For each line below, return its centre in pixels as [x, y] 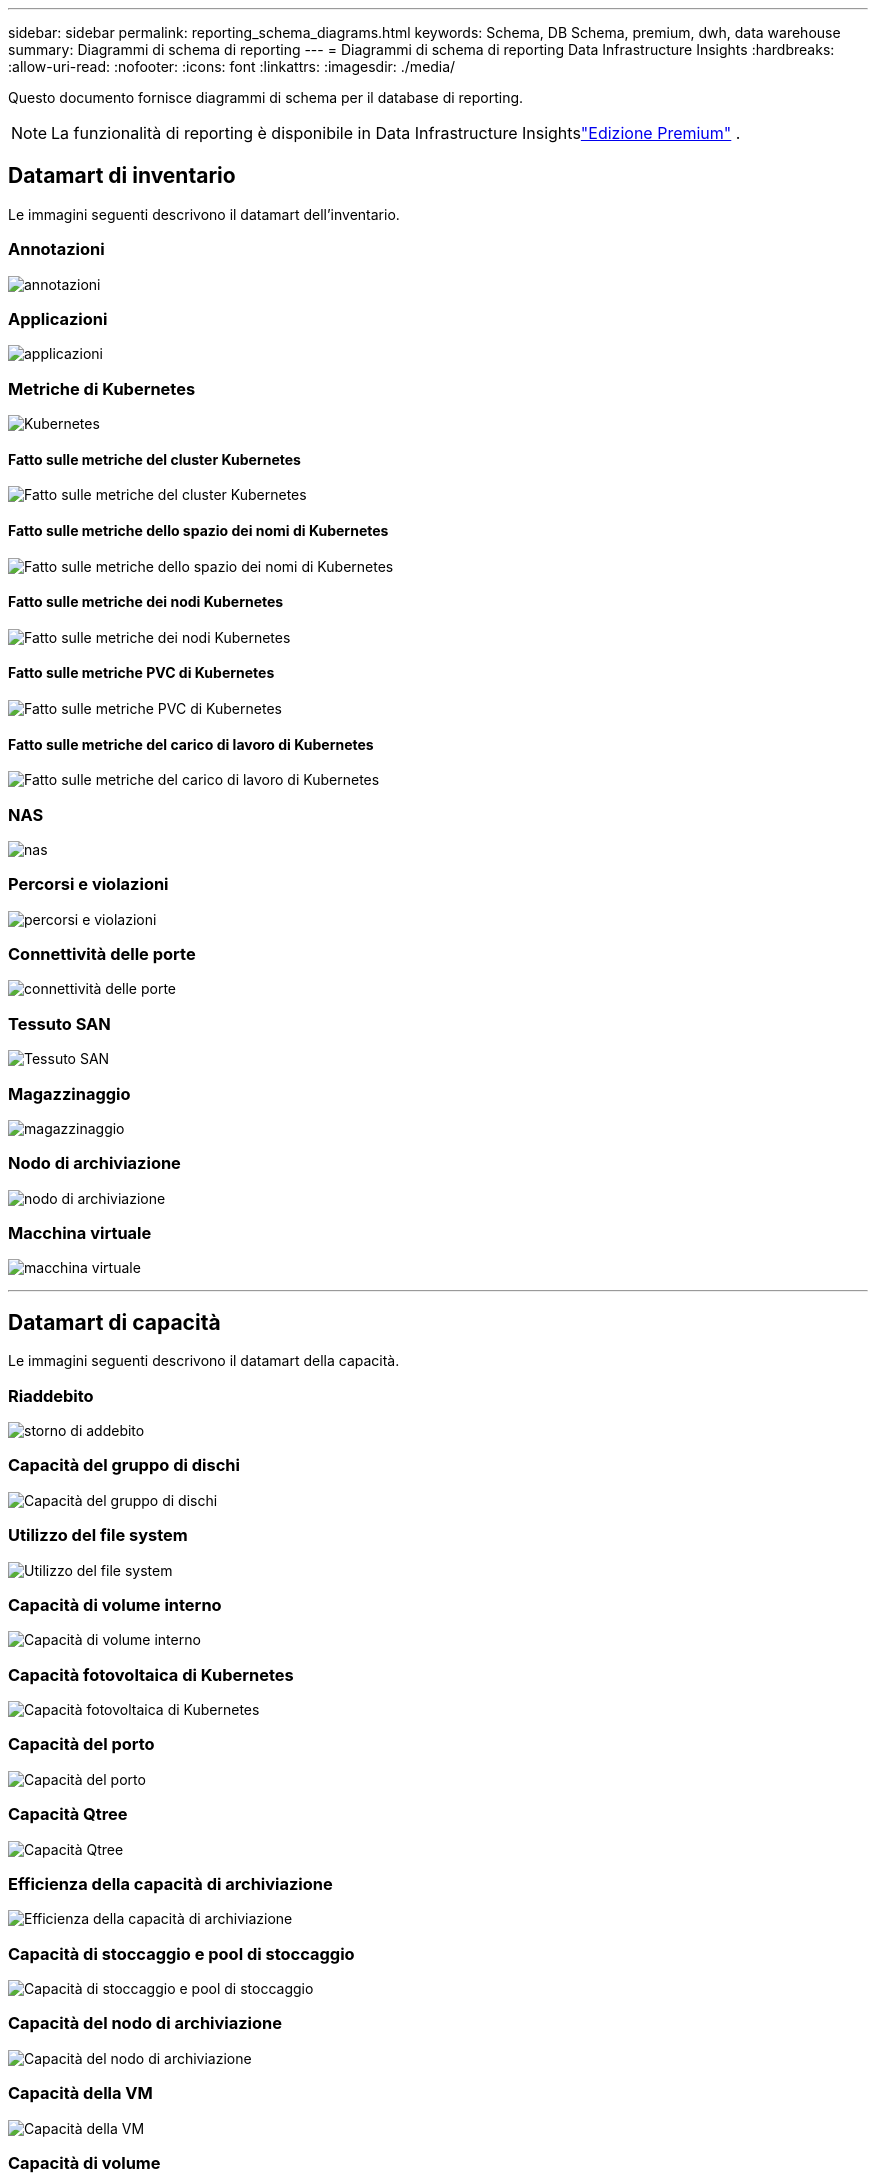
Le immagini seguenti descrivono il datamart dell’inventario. [204, 214]
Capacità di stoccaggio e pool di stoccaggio [181, 1953]
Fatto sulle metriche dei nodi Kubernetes [146, 602]
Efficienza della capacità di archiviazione [170, 1883]
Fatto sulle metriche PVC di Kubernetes [141, 673]
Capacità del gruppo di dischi [124, 1465]
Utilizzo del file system [98, 1535]
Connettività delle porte [102, 954]
